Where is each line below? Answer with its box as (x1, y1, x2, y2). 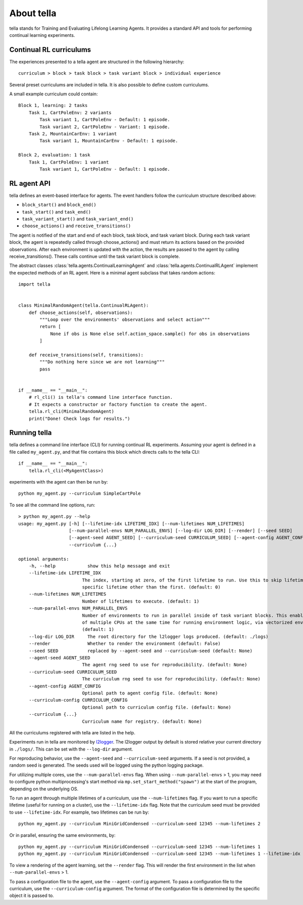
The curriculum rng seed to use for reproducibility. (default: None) (82, 676, 261, 682)
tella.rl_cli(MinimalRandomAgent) (28, 409, 115, 414)
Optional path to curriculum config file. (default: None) (82, 704, 232, 710)
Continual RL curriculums (9, 45, 91, 54)
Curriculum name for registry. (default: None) (82, 718, 202, 724)
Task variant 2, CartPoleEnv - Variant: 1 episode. (39, 124, 170, 130)
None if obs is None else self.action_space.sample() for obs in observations (50, 331, 250, 337)
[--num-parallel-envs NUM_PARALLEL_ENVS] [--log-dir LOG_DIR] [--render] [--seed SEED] (69, 527, 293, 534)
